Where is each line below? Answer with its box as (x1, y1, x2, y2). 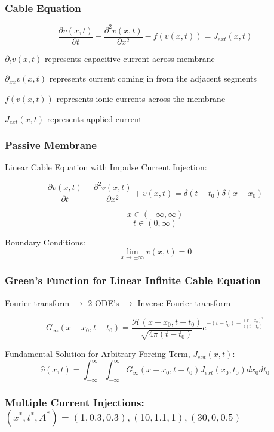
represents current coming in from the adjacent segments (49, 72, 257, 85)
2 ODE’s (88, 296, 119, 309)
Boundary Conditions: (5, 235, 85, 248)
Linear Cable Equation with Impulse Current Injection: (5, 161, 207, 173)
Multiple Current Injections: (5, 394, 144, 409)
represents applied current (47, 112, 142, 125)
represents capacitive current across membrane (45, 52, 215, 64)
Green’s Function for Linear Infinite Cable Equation (5, 273, 261, 288)
